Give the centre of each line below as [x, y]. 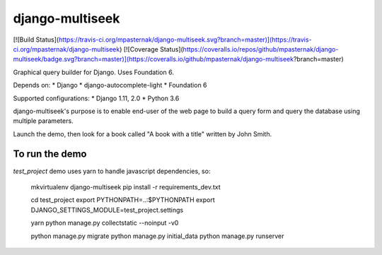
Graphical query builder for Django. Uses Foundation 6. [94, 72]
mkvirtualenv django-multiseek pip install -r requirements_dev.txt [126, 186]
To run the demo [50, 154]
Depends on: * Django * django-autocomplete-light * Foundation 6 [110, 85]
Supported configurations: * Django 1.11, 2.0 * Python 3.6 [96, 98]
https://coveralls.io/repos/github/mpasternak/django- [261, 49]
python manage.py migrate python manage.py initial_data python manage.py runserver [157, 236]
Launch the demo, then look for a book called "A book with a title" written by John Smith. [143, 134]
